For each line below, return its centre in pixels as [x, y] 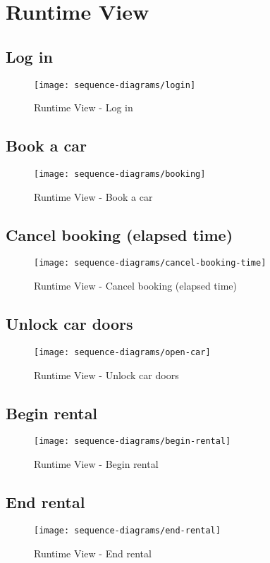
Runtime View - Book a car [93, 196]
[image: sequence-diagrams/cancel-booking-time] [150, 263]
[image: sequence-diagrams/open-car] [122, 352]
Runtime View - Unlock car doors [106, 375]
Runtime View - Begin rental [96, 464]
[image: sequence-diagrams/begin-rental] [133, 441]
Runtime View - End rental [93, 553]
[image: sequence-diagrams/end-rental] [127, 530]
